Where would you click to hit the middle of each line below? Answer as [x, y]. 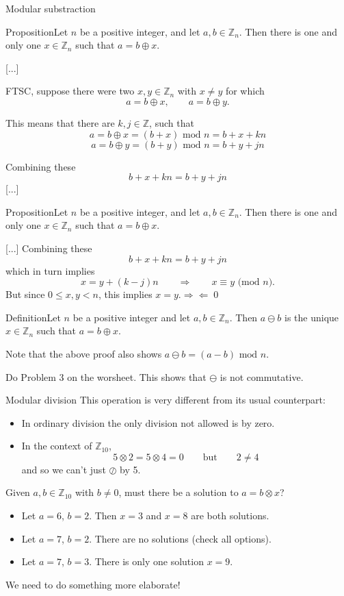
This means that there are [60, 122]
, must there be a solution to [178, 492]
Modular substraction [51, 8]
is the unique [312, 317]
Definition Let [33, 317]
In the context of [57, 446]
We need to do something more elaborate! [93, 584]
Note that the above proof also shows [84, 353]
